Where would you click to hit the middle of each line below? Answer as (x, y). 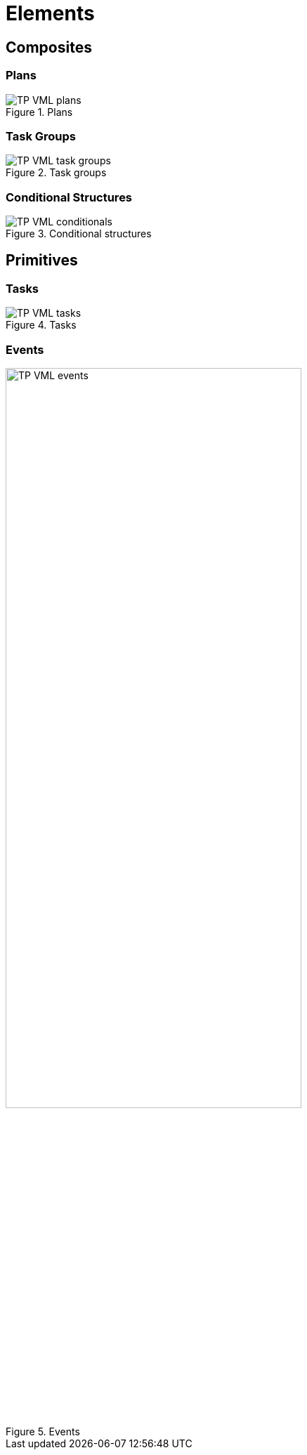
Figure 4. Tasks (41, 325)
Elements (50, 13)
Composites (49, 47)
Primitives (42, 261)
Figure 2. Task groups (56, 173)
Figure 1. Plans (39, 112)
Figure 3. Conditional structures (79, 234)
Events (25, 349)
